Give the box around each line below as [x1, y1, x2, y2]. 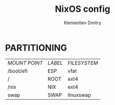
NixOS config [55, 3, 111, 15]
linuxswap [67, 91, 91, 98]
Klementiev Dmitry [63, 20, 102, 26]
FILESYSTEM [67, 59, 98, 66]
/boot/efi [7, 68, 28, 74]
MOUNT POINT [7, 59, 43, 66]
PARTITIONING [5, 42, 67, 53]
